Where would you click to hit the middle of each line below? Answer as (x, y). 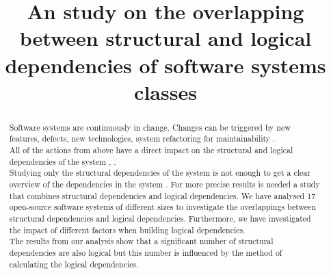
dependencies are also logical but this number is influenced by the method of (146, 252)
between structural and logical (165, 38)
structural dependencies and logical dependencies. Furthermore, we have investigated (160, 218)
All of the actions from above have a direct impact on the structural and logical (151, 150)
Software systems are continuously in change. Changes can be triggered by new (150, 127)
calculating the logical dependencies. (74, 264)
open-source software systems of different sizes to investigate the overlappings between (162, 207)
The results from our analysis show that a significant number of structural (141, 241)
